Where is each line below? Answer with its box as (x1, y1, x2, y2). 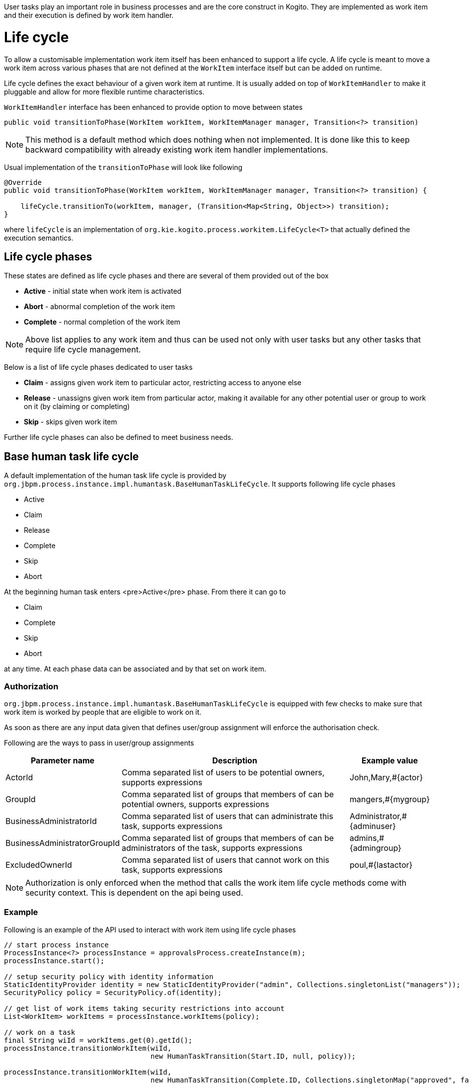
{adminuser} (349, 821, 396, 831)
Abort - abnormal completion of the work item (24, 302, 175, 311)
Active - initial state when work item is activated (24, 287, 182, 296)
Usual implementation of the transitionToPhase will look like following (4, 163, 242, 171)
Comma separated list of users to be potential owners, (122, 767, 325, 777)
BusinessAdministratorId (5, 816, 97, 826)
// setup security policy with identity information (4, 972, 214, 981)
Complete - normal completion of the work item (24, 318, 180, 327)
